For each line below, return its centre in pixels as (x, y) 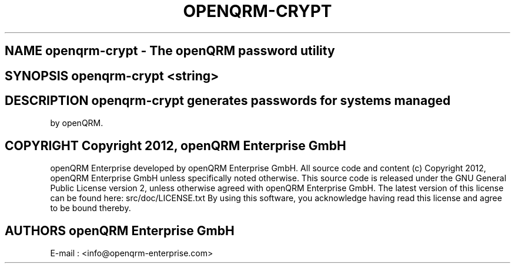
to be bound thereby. (91, 208)
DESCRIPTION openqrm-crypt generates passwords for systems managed (228, 101)
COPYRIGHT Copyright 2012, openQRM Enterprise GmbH (175, 145)
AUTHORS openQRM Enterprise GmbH (120, 230)
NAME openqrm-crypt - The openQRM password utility (170, 51)
